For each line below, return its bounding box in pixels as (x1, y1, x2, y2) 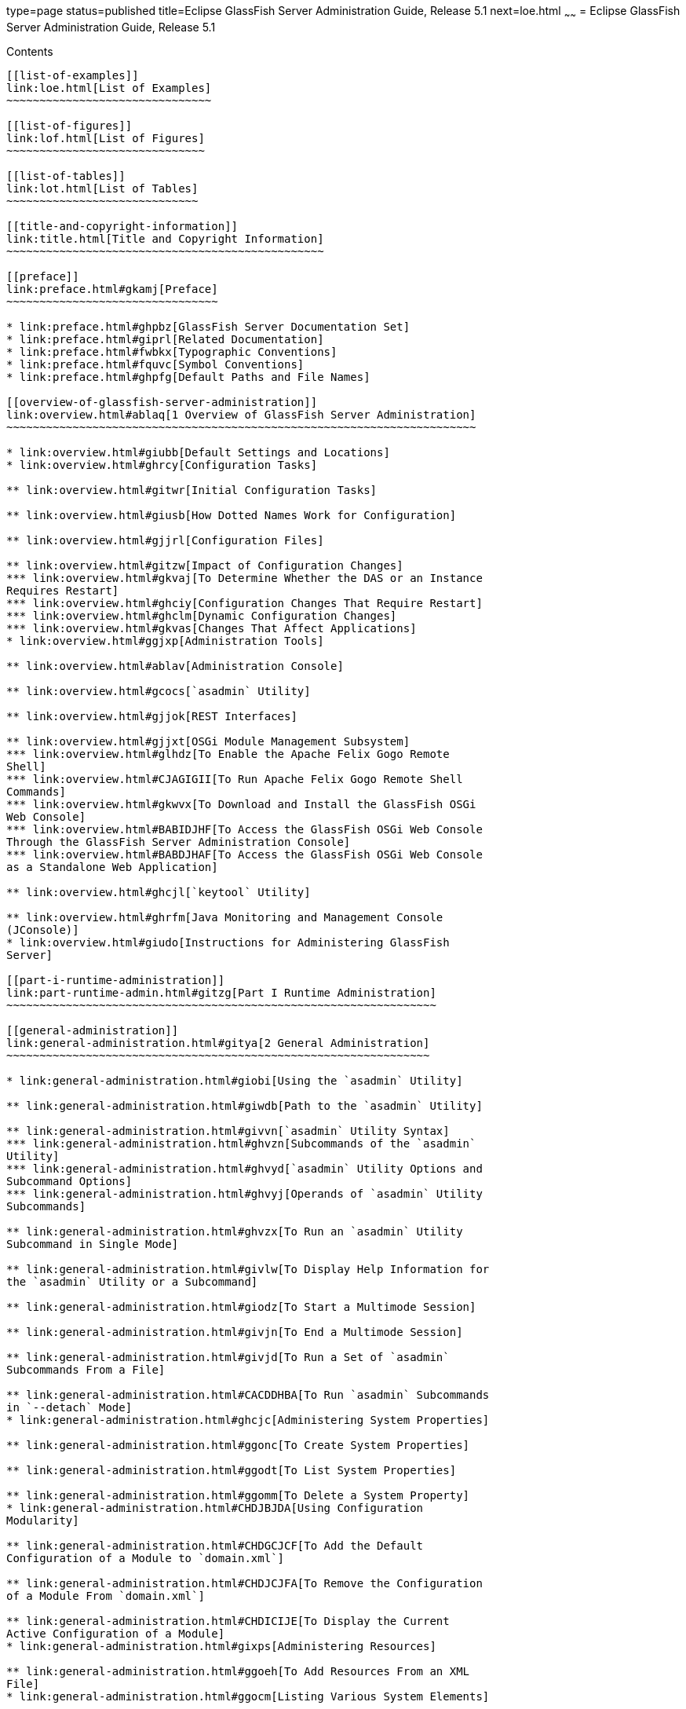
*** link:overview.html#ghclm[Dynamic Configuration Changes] (6, 609, 397, 622)
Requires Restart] (6, 584, 119, 597)
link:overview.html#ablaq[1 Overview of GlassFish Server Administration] (6, 408, 476, 421)
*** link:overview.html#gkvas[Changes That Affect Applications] (6, 621, 417, 635)
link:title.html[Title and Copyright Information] (6, 232, 324, 245)
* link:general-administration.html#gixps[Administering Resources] (6, 1639, 436, 1652)
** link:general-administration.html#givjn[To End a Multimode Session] (6, 1325, 463, 1338)
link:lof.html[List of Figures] (6, 131, 205, 145)
